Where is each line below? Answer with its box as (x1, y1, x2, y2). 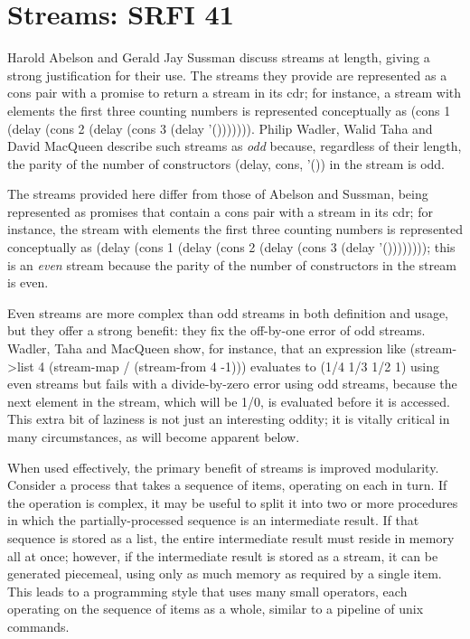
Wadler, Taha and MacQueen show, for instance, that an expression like (7, 339, 407, 358)
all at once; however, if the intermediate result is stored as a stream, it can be (7, 546, 438, 565)
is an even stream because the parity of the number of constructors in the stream (7, 255, 456, 274)
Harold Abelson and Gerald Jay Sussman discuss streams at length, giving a (7, 48, 430, 67)
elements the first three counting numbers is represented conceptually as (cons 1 (7, 100, 451, 119)
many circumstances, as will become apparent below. (7, 428, 300, 446)
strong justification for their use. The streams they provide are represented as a (7, 65, 447, 84)
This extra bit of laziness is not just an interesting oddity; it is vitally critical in (7, 409, 450, 428)
